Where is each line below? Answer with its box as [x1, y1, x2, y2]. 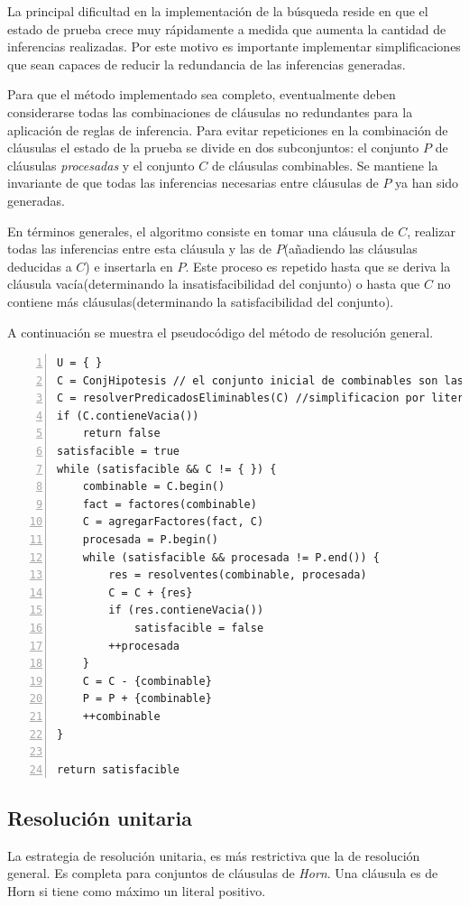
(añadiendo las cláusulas [283, 239, 418, 258]
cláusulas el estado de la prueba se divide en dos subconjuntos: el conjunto [7, 138, 419, 157]
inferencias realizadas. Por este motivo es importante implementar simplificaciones [7, 37, 461, 56]
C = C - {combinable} [82, 674, 212, 688]
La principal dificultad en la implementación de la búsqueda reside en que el [7, 2, 428, 20]
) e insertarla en [85, 256, 173, 275]
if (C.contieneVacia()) [57, 409, 199, 422]
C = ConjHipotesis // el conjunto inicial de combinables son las [57, 374, 464, 387]
